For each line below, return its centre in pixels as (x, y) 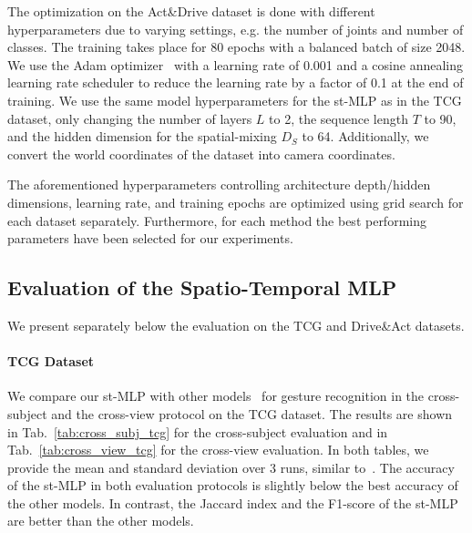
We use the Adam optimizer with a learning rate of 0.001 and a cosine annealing (235, 64)
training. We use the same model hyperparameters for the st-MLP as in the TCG (235, 100)
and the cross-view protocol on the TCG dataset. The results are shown (252, 413)
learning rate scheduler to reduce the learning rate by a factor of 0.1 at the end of (236, 82)
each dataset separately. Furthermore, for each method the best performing (217, 220)
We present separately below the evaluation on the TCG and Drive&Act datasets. (236, 325)
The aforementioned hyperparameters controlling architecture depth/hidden (219, 184)
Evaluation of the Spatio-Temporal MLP (202, 287)
